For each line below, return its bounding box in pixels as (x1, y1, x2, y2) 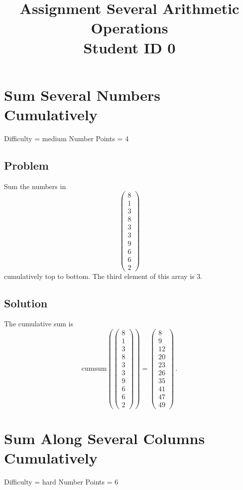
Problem (4, 157, 49, 173)
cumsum (81, 365, 107, 372)
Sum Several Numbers (4, 84, 160, 105)
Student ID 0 (83, 37, 176, 57)
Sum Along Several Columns (4, 428, 205, 448)
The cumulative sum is (4, 318, 73, 329)
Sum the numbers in (4, 181, 66, 191)
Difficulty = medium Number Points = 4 (4, 133, 129, 143)
